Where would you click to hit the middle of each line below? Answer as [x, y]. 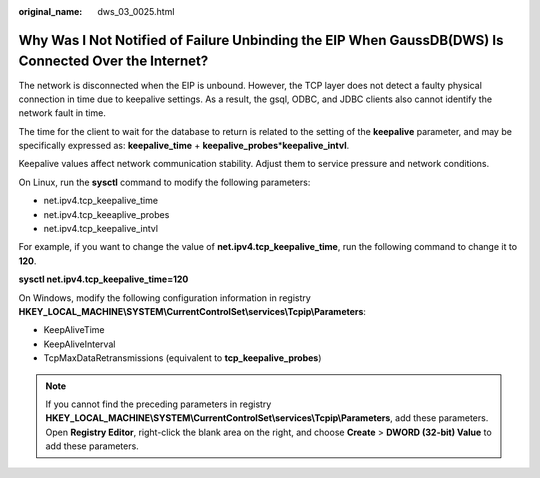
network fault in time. [62, 113]
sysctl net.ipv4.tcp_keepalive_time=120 [103, 279]
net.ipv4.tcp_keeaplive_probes [106, 214]
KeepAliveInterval [79, 344]
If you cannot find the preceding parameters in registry [158, 404]
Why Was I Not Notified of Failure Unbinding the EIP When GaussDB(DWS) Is [261, 40]
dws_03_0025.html [136, 11]
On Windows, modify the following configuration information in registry [165, 297]
